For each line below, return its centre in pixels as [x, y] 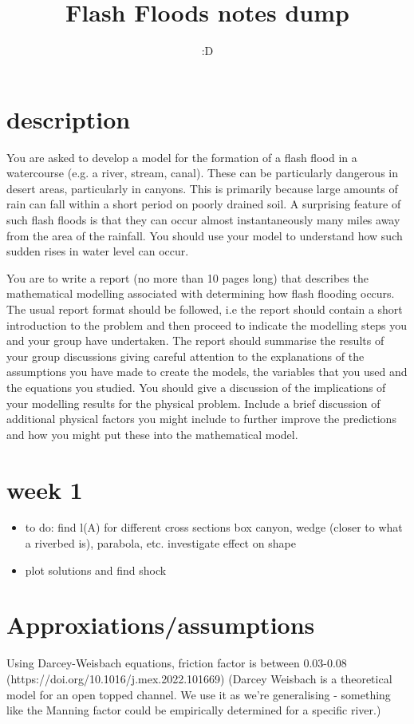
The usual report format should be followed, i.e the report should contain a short [205, 309]
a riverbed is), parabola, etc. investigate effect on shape [160, 543]
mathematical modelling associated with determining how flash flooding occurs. [201, 293]
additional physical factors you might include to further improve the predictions [201, 419]
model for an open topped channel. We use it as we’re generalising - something [199, 694]
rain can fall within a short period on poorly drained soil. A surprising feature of [204, 204]
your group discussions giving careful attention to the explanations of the [185, 356]
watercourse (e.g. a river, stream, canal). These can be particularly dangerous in [202, 173]
